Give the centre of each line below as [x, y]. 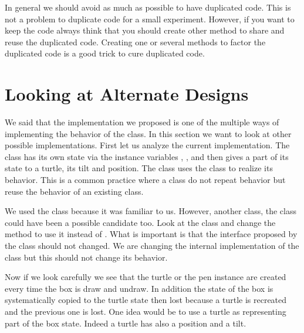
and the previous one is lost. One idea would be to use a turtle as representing [146, 311]
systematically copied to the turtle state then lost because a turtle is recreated [146, 300]
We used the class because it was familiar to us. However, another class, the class [151, 211]
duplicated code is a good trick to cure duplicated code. [105, 53]
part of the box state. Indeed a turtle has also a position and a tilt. [126, 323]
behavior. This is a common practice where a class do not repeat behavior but [145, 180]
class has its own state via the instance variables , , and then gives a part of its [147, 156]
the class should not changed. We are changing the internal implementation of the [152, 246]
